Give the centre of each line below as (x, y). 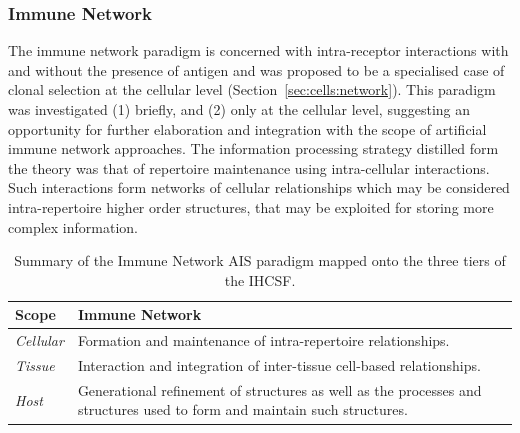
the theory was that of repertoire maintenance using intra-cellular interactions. (249, 167)
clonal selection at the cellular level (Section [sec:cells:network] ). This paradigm (252, 89)
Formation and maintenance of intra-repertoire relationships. (263, 340)
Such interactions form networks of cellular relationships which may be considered (259, 187)
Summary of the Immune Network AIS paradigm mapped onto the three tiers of (260, 260)
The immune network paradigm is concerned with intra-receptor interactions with (258, 50)
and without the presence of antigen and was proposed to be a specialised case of (256, 69)
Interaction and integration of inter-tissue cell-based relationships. (279, 365)
